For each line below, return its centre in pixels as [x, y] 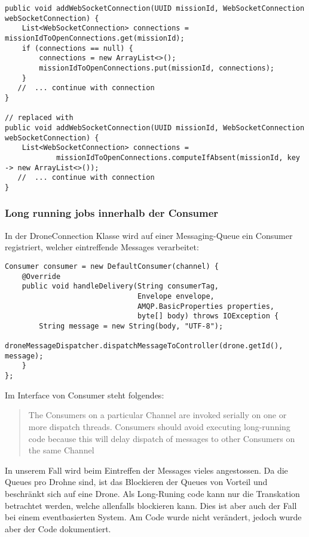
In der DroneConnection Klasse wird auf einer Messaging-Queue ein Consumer [149, 235]
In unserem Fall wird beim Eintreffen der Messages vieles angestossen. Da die [146, 470]
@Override [41, 276]
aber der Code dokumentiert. [58, 528]
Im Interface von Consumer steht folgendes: [85, 395]
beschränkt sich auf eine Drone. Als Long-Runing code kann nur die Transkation [152, 493]
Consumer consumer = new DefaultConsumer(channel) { [112, 266]
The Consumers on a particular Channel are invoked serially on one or [157, 415]
